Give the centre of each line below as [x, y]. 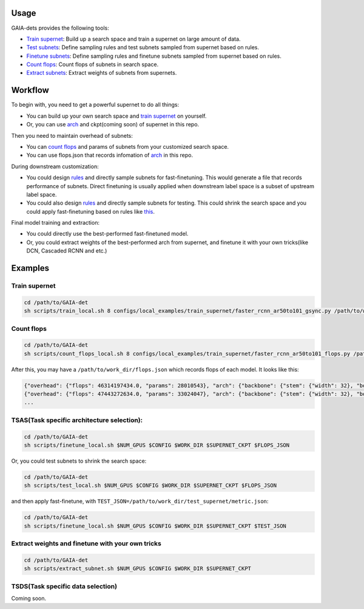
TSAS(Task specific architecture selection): [77, 420]
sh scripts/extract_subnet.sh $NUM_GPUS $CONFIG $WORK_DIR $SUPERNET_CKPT [138, 569]
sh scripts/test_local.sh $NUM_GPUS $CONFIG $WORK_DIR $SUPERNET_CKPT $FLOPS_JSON [150, 485]
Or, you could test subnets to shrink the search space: [79, 461]
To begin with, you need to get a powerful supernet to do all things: [95, 105]
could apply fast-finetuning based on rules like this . [90, 211]
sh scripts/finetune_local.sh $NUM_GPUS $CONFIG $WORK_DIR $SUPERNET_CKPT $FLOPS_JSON [157, 445]
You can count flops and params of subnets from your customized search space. [128, 146]
